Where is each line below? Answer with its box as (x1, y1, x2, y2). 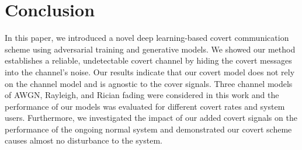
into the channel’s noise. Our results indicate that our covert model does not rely (5, 65, 295, 78)
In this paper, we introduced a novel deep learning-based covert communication (5, 32, 289, 44)
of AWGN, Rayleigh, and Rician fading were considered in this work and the (5, 89, 279, 101)
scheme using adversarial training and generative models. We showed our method (5, 43, 296, 55)
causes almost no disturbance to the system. (5, 134, 162, 146)
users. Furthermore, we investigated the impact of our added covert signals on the (5, 111, 297, 124)
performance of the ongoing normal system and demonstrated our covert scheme (5, 123, 292, 135)
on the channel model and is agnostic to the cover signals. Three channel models (5, 77, 293, 89)
